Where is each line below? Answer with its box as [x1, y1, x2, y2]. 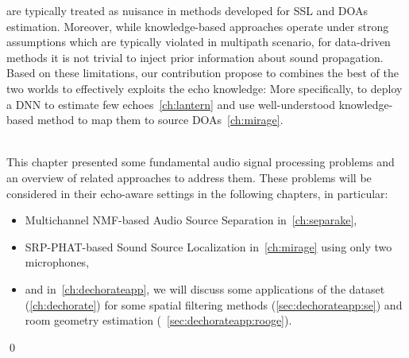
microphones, [25, 254, 90, 270]
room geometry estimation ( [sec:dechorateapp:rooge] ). [25, 312, 292, 329]
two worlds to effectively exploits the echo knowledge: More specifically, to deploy [6, 80, 403, 96]
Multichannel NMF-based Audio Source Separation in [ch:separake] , [25, 212, 357, 228]
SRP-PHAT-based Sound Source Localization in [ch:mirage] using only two [25, 238, 392, 255]
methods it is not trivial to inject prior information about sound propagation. [6, 49, 384, 65]
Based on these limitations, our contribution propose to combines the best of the [6, 64, 399, 81]
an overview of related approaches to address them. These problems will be [6, 169, 372, 185]
